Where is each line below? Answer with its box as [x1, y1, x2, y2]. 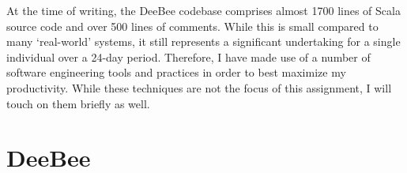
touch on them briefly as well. [6, 95, 150, 111]
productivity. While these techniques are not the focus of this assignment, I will [6, 79, 392, 96]
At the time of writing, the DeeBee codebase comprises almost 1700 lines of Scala [6, 2, 401, 18]
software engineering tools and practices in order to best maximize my [6, 64, 346, 81]
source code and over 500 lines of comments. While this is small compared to [6, 17, 379, 34]
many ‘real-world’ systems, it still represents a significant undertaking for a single [6, 33, 401, 50]
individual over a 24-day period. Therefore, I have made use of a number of [6, 48, 371, 65]
